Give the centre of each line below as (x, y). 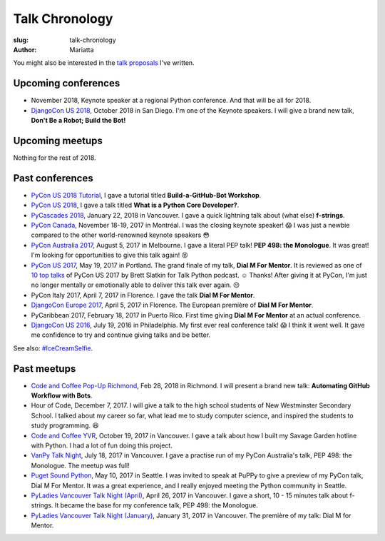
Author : (25, 49)
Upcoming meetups (58, 140)
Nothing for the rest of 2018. (55, 158)
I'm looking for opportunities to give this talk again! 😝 (110, 255)
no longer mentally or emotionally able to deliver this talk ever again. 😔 (135, 285)
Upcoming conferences (67, 83)
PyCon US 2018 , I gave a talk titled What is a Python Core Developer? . (135, 205)
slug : (21, 40)
